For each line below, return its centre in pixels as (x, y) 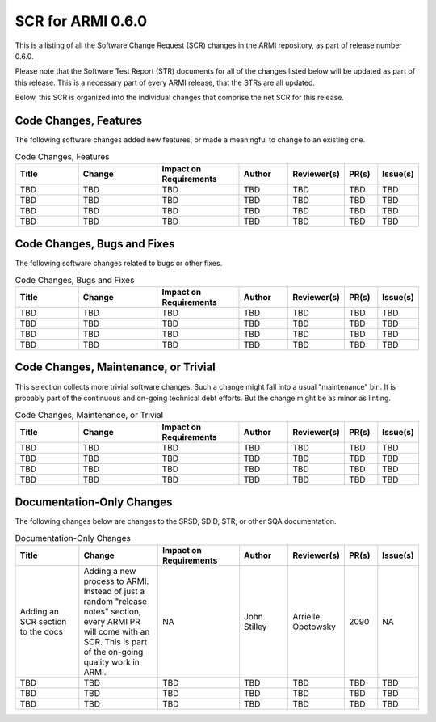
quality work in (112, 662)
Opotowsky (314, 627)
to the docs (42, 632)
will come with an (117, 632)
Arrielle (306, 617)
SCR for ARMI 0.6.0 (81, 21)
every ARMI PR (112, 622)
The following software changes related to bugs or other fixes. (119, 264)
